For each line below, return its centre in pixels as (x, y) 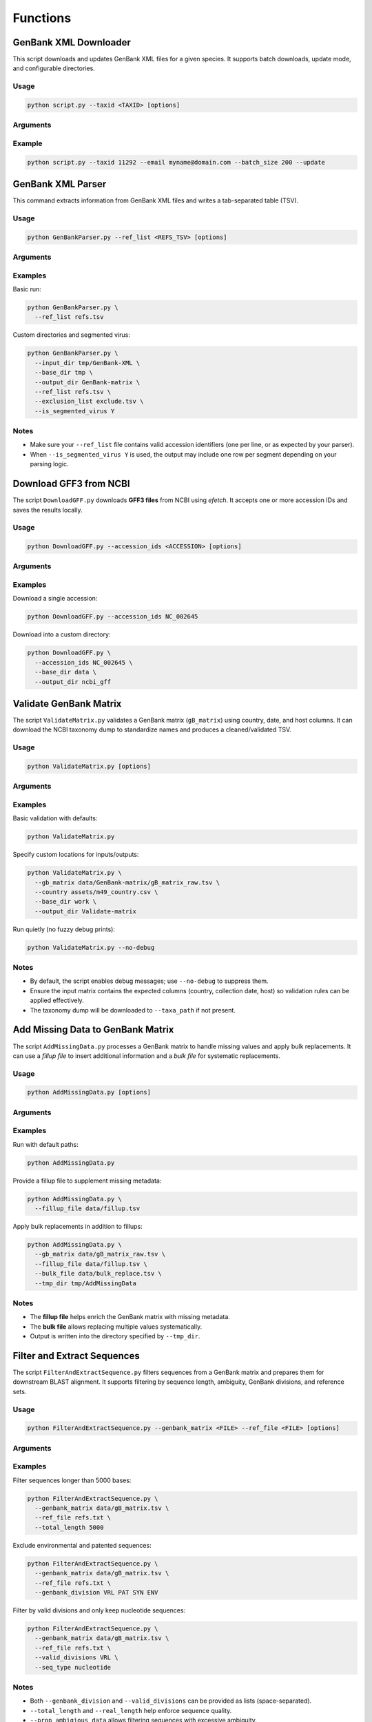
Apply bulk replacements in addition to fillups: (77, 1227)
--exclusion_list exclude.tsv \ (89, 402)
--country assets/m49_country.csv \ (96, 892)
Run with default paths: (45, 1144)
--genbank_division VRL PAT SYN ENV (96, 1592)
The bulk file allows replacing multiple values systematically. (116, 1327)
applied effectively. (57, 1000)
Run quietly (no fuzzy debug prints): (64, 929)
